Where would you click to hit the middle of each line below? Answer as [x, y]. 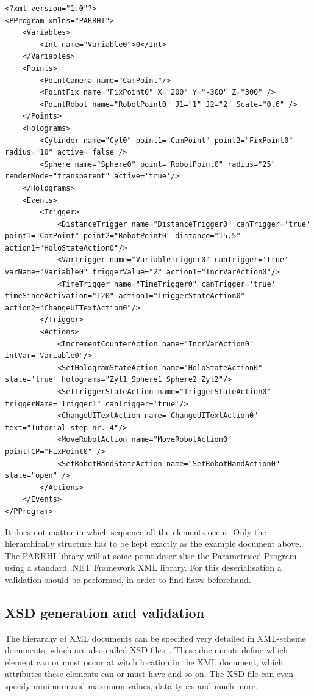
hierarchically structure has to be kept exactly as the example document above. [153, 544]
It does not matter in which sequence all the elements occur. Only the [136, 531]
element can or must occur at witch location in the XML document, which [144, 661]
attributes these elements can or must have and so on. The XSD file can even [149, 674]
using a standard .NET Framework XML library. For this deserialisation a [143, 567]
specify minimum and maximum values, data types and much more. [131, 686]
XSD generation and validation [105, 612]
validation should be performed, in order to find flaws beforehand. [128, 579]
